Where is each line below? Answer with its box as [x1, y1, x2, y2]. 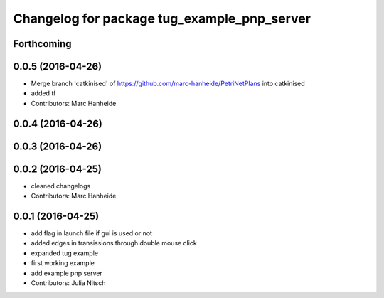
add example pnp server [31, 269, 103, 277]
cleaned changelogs [31, 181, 91, 190]
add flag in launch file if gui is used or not [31, 229, 153, 238]
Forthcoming [13, 38, 72, 50]
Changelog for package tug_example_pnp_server [13, 11, 311, 26]
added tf [31, 89, 56, 97]
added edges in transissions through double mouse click [31, 239, 197, 248]
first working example [31, 259, 95, 267]
